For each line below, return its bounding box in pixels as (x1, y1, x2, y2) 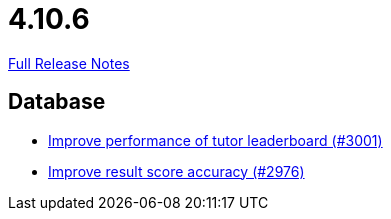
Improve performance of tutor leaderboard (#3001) (48, 131, 383, 149)
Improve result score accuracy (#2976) (48, 162, 305, 180)
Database (8, 89, 106, 115)
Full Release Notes (8, 54, 130, 72)
